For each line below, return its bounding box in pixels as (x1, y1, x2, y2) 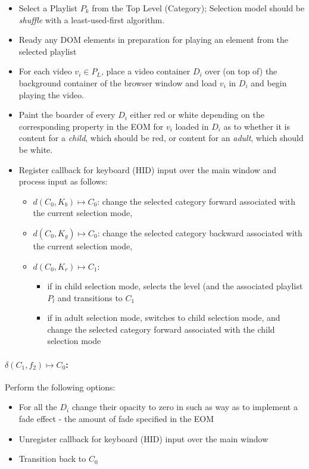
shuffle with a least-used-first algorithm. (18, 13, 165, 26)
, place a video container (101, 65, 191, 77)
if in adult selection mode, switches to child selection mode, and (47, 311, 280, 324)
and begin (251, 76, 287, 89)
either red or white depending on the (130, 108, 264, 121)
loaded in (175, 120, 209, 132)
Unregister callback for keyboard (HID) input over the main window (18, 432, 269, 445)
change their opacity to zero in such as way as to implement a (71, 401, 298, 413)
